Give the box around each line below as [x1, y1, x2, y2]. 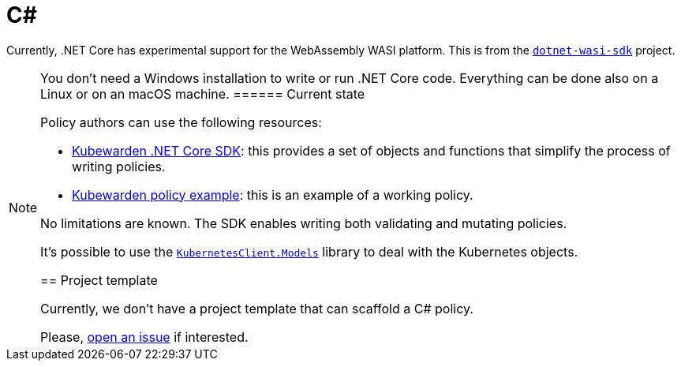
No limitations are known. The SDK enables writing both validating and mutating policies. [40, 215, 567, 231]
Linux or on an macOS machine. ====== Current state [40, 85, 365, 102]
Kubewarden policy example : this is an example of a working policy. [72, 186, 473, 203]
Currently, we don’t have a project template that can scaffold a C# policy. [40, 300, 473, 316]
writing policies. [72, 158, 166, 174]
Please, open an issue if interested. [40, 328, 249, 345]
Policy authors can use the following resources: [40, 114, 322, 130]
